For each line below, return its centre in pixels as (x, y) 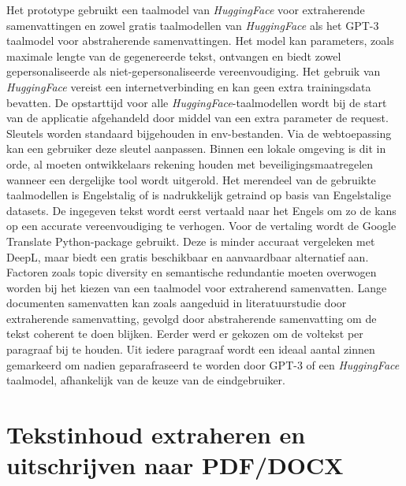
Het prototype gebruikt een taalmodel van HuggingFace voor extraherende (186, 9)
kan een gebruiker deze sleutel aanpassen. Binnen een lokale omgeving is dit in (196, 148)
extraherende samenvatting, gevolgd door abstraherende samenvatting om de (192, 318)
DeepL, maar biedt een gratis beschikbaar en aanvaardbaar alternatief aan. (188, 256)
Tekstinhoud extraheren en (156, 434)
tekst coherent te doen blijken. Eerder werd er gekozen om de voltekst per (185, 334)
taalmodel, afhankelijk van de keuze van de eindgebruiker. (146, 380)
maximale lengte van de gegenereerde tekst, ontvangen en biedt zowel (174, 56)
